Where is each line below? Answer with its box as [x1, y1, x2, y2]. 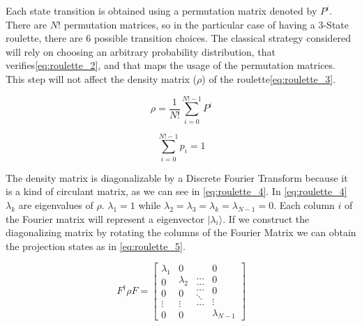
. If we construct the [223, 211, 310, 226]
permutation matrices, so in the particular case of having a [63, 17, 315, 31]
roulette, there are [6, 31, 83, 45]
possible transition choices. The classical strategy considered [93, 31, 352, 45]
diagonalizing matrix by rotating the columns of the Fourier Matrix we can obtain [6, 225, 356, 240]
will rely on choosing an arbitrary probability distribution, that [6, 44, 276, 59]
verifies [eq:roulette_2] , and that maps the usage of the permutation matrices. [6, 58, 335, 72]
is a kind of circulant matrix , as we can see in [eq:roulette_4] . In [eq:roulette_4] [6, 184, 347, 199]
